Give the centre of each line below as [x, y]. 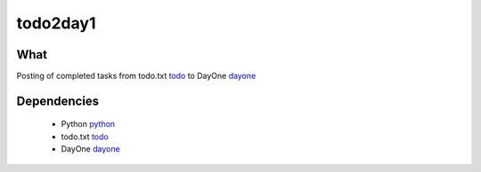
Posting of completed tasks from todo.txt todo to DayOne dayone [136, 76]
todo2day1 [56, 23]
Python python [88, 124]
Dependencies [58, 101]
